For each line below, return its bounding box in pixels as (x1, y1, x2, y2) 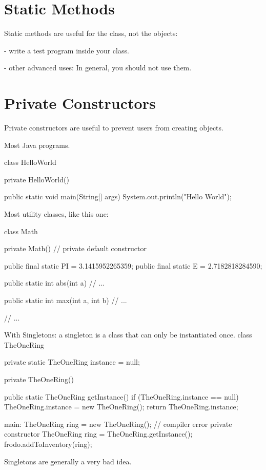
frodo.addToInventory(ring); (4, 438, 92, 449)
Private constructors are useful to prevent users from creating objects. (4, 122, 223, 133)
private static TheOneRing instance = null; (4, 356, 140, 367)
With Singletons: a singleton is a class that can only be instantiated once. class (4, 329, 252, 340)
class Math (4, 225, 38, 236)
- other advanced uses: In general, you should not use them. (4, 62, 192, 73)
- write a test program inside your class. (4, 45, 129, 55)
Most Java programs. (4, 139, 70, 150)
